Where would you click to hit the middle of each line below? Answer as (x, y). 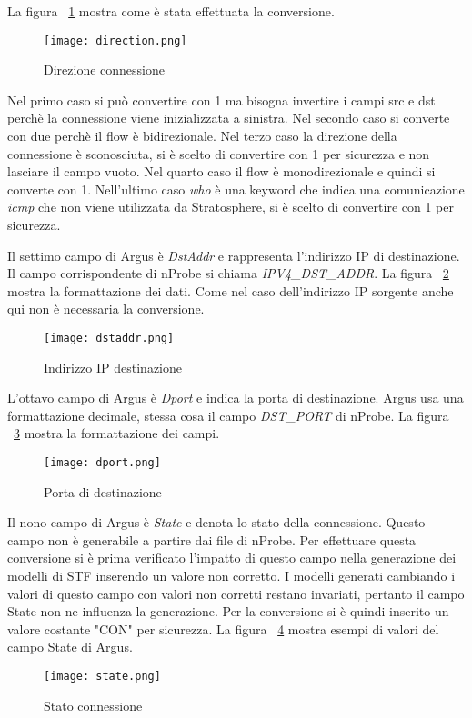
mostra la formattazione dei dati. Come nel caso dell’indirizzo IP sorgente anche (231, 290)
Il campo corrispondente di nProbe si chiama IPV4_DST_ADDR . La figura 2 (228, 273)
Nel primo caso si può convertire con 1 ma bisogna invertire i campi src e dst (221, 100)
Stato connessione (93, 705)
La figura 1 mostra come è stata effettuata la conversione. (171, 11)
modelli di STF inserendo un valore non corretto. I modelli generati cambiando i (231, 576)
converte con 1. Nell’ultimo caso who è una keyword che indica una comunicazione (236, 189)
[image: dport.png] (102, 463)
